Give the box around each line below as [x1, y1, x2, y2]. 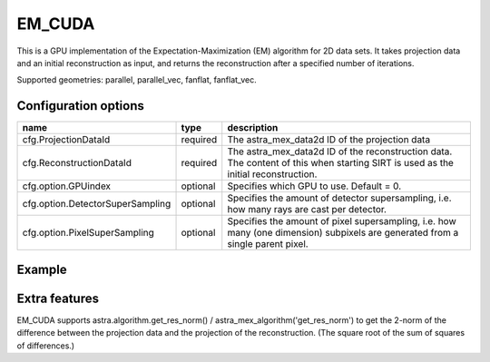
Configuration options [16, 98, 145, 113]
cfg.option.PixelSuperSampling [22, 227, 154, 240]
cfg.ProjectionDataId [22, 133, 111, 146]
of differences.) [16, 340, 75, 351]
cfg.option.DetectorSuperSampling [22, 198, 171, 210]
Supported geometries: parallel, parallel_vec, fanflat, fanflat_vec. [16, 74, 258, 85]
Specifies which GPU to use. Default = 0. [227, 180, 402, 192]
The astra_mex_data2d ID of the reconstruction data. [227, 145, 453, 158]
